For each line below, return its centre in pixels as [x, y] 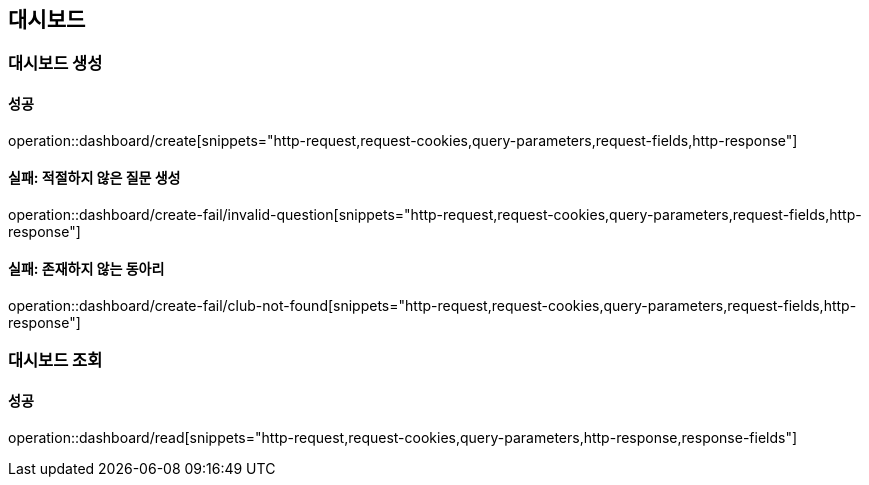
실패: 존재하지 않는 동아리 [86, 269]
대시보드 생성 [55, 63]
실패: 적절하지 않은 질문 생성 [94, 178]
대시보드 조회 [55, 360]
